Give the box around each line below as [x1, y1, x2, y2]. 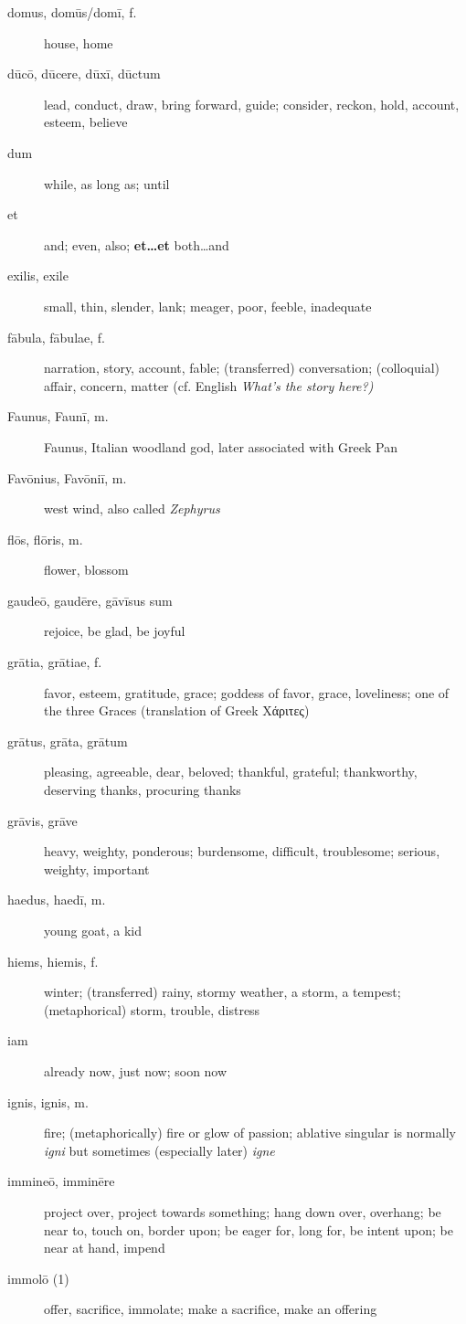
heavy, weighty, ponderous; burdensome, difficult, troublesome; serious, [44, 842, 440, 861]
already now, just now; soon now [44, 1061, 228, 1080]
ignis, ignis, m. [7, 1092, 89, 1111]
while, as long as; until [44, 174, 170, 193]
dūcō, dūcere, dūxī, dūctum [7, 64, 161, 83]
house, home [44, 33, 113, 52]
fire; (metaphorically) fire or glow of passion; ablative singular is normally [44, 1123, 456, 1142]
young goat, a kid [44, 921, 142, 939]
